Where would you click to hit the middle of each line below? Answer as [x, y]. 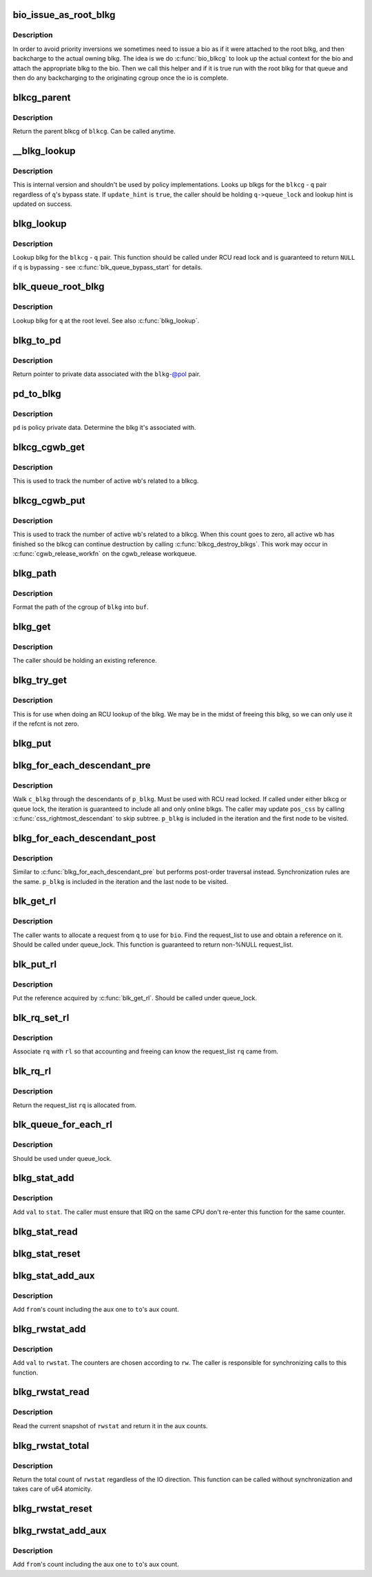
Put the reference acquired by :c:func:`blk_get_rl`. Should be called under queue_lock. [135, 998]
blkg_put [32, 743]
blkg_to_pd [37, 340]
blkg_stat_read [45, 1231]
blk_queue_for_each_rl [63, 1125]
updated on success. [42, 204]
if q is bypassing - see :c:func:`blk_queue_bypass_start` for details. [108, 267]
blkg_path [35, 573]
